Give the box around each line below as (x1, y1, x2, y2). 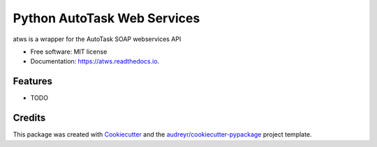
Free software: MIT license (30, 47, 108, 56)
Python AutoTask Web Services (13, 10, 200, 26)
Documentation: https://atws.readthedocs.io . (30, 57, 160, 65)
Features (13, 75, 52, 87)
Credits (13, 112, 46, 124)
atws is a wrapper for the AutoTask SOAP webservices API (13, 35, 182, 43)
